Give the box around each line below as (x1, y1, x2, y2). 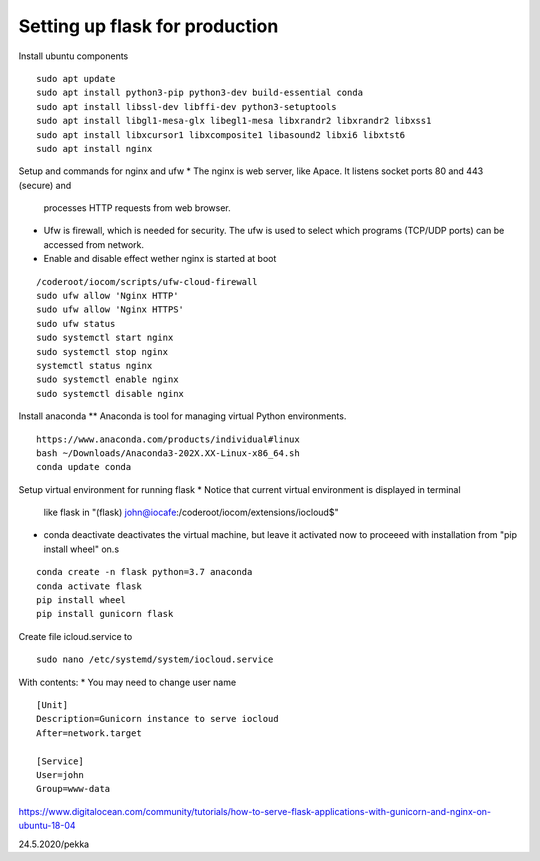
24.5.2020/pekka (18, 838, 90, 850)
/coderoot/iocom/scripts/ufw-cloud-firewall (36, 276, 259, 287)
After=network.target (36, 727, 142, 739)
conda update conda (36, 461, 132, 473)
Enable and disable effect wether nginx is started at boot (43, 253, 277, 265)
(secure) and (18, 179, 72, 191)
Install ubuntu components (18, 50, 129, 62)
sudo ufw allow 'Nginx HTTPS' (36, 304, 185, 315)
